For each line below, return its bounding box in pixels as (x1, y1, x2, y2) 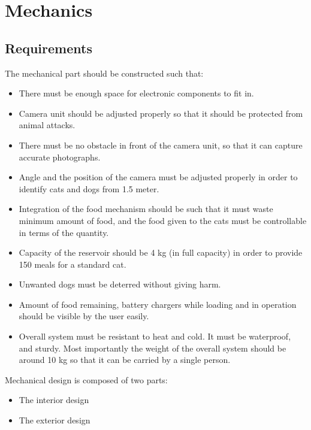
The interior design (19, 393, 89, 406)
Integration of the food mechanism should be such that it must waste (19, 202, 273, 215)
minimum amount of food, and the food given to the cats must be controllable (19, 214, 307, 226)
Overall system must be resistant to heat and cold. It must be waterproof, (19, 330, 291, 343)
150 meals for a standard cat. (19, 258, 126, 270)
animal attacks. (19, 119, 76, 131)
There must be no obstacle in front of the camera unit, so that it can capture (19, 138, 303, 151)
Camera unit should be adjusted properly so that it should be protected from (19, 107, 303, 119)
